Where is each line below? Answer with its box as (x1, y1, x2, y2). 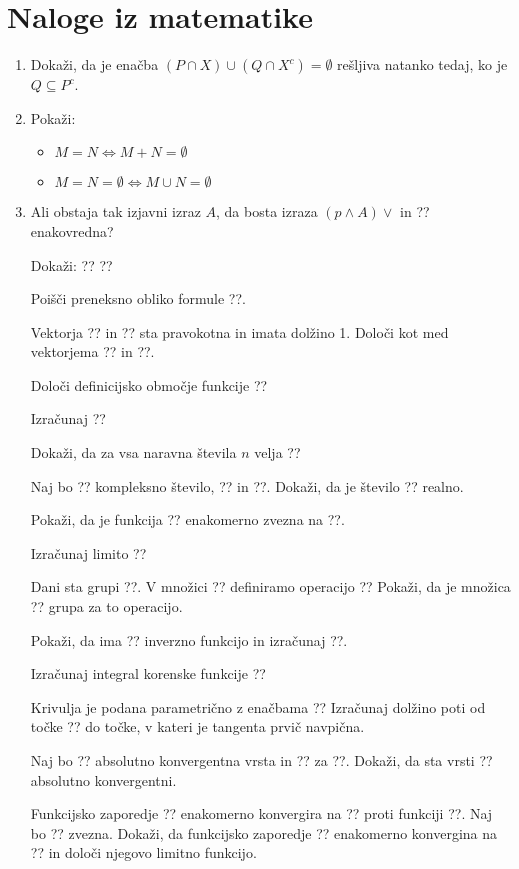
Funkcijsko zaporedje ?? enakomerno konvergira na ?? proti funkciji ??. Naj (30, 803, 493, 824)
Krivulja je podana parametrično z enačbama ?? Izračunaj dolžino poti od (30, 696, 486, 717)
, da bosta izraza (216, 201, 318, 222)
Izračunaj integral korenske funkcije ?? (30, 663, 266, 684)
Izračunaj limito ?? (30, 542, 147, 563)
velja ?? (254, 442, 301, 463)
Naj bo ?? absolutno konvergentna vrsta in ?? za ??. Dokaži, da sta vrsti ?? (30, 750, 493, 770)
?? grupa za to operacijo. (30, 596, 183, 617)
